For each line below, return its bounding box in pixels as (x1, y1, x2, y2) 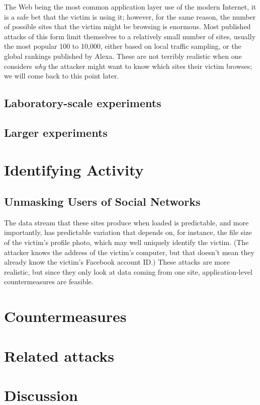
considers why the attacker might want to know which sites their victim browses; (4, 60, 252, 71)
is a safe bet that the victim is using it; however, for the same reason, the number (4, 11, 256, 22)
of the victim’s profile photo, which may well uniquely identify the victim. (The (4, 237, 249, 248)
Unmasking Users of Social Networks (4, 194, 201, 209)
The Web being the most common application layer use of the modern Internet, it (4, 2, 256, 12)
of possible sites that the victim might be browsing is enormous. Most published (4, 21, 251, 32)
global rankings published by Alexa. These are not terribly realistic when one (4, 50, 242, 61)
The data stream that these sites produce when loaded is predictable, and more (4, 217, 249, 227)
